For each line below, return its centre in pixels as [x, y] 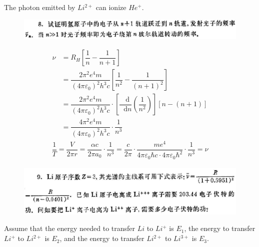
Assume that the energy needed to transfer [70, 228]
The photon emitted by [40, 7]
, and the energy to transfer [102, 238]
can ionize [111, 7]
